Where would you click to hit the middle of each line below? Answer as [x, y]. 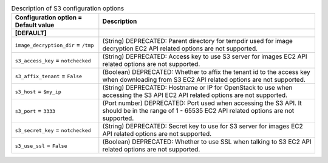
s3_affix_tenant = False [48, 76]
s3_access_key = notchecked [53, 61]
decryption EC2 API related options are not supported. [180, 48]
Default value [35, 25]
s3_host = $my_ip [38, 91]
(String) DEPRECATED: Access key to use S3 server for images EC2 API [205, 56]
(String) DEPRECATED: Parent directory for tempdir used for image [197, 41]
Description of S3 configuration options [68, 8]
